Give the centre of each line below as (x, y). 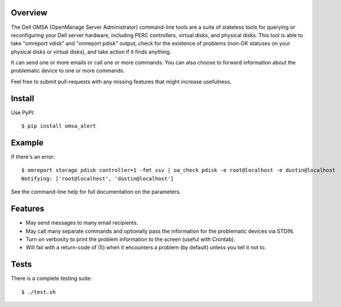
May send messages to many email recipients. (82, 223)
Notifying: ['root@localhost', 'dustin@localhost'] (98, 179)
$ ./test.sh (39, 292)
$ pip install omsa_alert (59, 126)
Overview (29, 13)
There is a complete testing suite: (51, 278)
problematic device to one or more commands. (68, 71)
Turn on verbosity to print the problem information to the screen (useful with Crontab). (130, 239)
